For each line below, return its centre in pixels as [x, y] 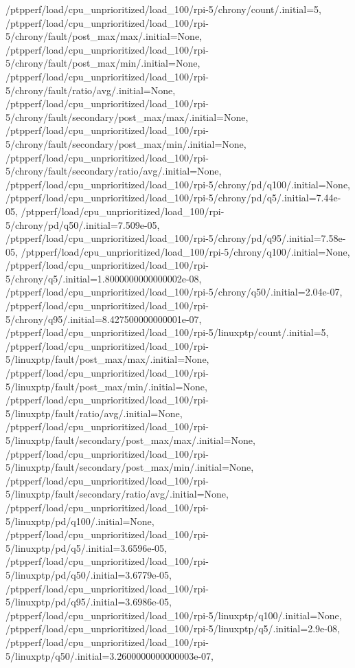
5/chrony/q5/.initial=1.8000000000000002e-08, [104, 278]
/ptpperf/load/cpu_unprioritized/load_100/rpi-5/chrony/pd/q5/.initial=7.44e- [173, 198]
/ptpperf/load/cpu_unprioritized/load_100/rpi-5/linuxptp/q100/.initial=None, [174, 615]
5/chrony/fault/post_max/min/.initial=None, [103, 63]
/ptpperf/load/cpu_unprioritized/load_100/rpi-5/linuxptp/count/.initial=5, [167, 332]
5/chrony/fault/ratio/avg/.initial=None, [91, 90]
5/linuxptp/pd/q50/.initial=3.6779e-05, [89, 574]
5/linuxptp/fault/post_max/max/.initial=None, [107, 359]
